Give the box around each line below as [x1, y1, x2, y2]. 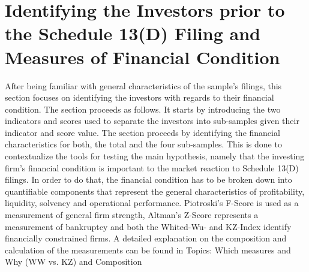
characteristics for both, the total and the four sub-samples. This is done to [5, 138, 282, 150]
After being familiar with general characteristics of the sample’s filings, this [5, 79, 282, 92]
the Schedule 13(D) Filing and [5, 21, 260, 46]
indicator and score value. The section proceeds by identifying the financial [5, 126, 280, 138]
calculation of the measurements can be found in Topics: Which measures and [5, 243, 291, 256]
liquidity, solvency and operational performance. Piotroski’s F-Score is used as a [5, 197, 299, 209]
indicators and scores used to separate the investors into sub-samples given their [5, 114, 299, 127]
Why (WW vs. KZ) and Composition [5, 255, 142, 268]
